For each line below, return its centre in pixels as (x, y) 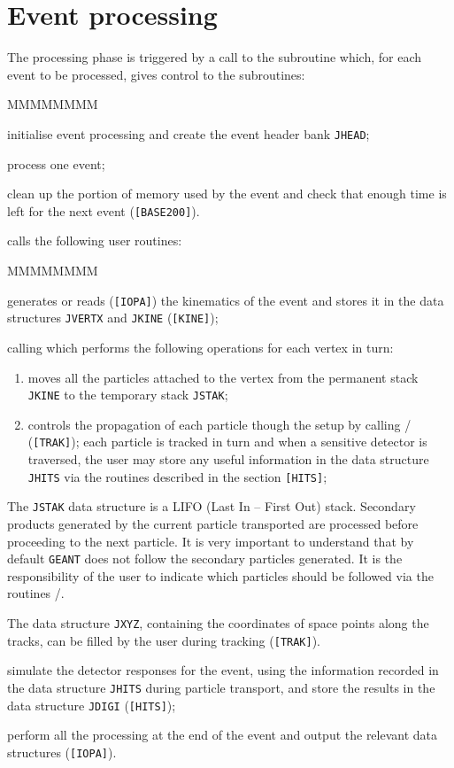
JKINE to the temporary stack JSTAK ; (128, 395)
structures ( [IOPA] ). (62, 752)
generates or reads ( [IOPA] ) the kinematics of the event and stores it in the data (226, 300)
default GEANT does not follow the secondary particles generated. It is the (205, 559)
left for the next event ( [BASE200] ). (104, 210)
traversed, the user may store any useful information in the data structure (228, 459)
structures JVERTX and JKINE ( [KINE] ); (113, 318)
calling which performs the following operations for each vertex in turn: (200, 347)
